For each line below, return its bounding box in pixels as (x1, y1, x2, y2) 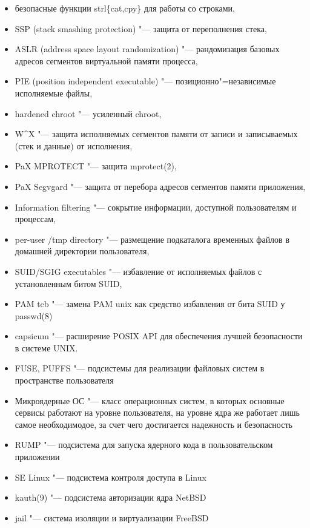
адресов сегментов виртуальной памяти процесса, (15, 54, 198, 67)
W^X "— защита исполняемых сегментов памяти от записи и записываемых (15, 127, 298, 140)
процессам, (15, 212, 56, 225)
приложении (15, 450, 60, 463)
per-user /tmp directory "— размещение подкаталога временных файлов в (15, 232, 289, 245)
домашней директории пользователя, (15, 245, 150, 257)
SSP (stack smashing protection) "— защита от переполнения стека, (15, 22, 267, 35)
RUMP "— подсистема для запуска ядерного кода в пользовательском (15, 438, 273, 451)
